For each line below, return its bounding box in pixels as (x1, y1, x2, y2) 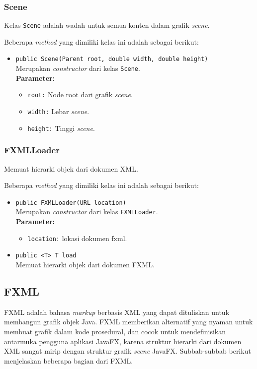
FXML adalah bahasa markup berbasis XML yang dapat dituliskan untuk (4, 307, 230, 317)
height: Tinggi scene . (27, 123, 95, 133)
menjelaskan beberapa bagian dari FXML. (4, 355, 133, 366)
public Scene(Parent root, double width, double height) (15, 56, 208, 63)
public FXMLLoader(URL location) (15, 199, 126, 206)
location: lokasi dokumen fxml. (27, 233, 127, 243)
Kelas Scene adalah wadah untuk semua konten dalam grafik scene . (4, 20, 210, 30)
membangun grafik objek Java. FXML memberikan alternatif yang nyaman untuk (4, 316, 253, 327)
